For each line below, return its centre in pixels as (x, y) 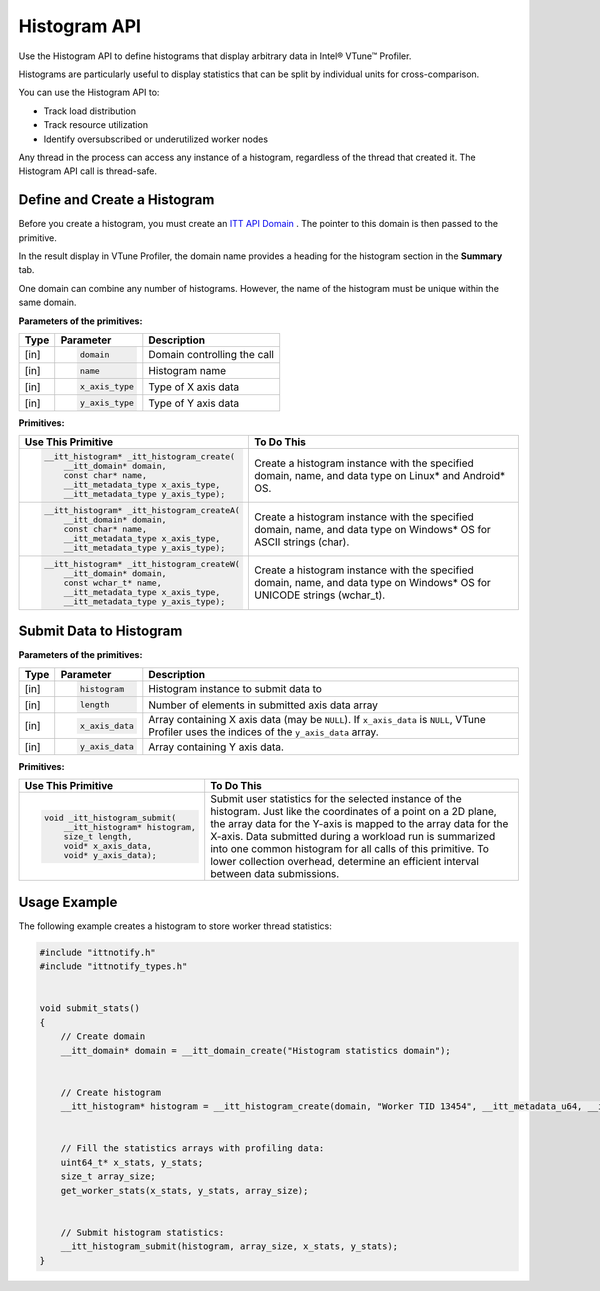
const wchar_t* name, (112, 582)
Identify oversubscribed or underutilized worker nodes (156, 139)
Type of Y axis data (194, 403)
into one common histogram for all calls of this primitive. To (350, 849)
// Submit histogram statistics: (142, 1232)
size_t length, (98, 836)
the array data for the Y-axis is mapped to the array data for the (359, 824)
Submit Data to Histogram (100, 631)
